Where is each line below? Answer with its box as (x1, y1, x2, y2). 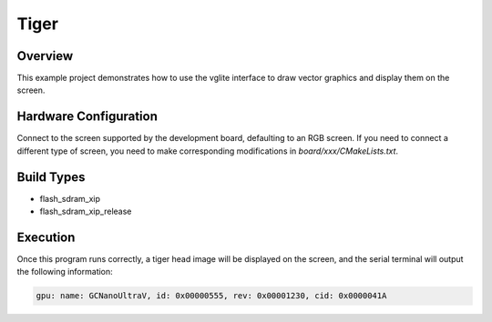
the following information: (16, 267, 113, 277)
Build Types (16, 169, 86, 185)
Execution (16, 229, 76, 245)
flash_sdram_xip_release (39, 206, 132, 217)
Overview (16, 48, 74, 64)
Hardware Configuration (16, 109, 159, 125)
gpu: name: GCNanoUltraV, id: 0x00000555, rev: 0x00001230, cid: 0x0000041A (36, 291, 387, 301)
